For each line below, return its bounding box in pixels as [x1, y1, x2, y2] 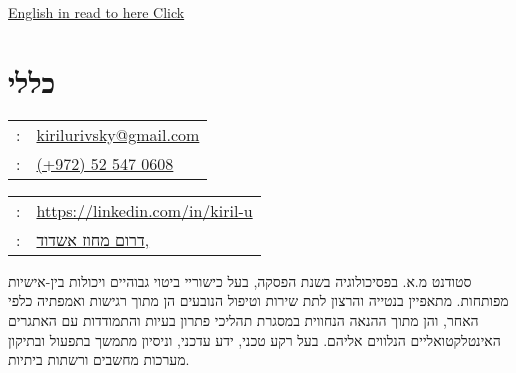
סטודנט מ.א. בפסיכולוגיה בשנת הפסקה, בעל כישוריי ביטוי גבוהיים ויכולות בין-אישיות [8, 270, 472, 291]
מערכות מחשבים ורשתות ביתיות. [8, 349, 190, 370]
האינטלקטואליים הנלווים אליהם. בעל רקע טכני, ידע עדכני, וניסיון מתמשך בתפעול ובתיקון [8, 329, 501, 350]
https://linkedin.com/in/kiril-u [36, 198, 253, 222]
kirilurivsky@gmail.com [36, 122, 200, 146]
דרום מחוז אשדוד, [36, 227, 150, 251]
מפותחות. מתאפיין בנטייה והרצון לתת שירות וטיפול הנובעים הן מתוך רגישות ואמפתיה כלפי [8, 290, 509, 311]
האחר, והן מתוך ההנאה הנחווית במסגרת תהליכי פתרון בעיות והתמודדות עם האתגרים [8, 309, 479, 330]
